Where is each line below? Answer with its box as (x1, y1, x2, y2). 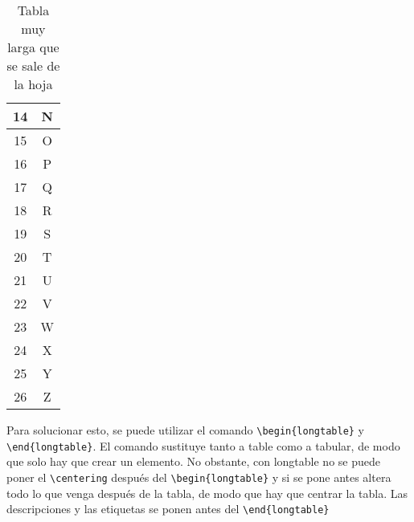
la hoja (14, 75, 53, 93)
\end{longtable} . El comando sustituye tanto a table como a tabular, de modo (6, 437, 400, 454)
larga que (7, 38, 59, 56)
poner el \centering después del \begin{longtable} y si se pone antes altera (6, 468, 391, 485)
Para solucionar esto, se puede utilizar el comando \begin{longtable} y (6, 422, 365, 438)
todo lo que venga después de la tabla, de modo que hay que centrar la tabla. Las (6, 484, 408, 501)
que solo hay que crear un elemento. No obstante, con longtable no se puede (6, 453, 380, 470)
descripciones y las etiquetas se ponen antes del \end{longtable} (6, 500, 330, 517)
